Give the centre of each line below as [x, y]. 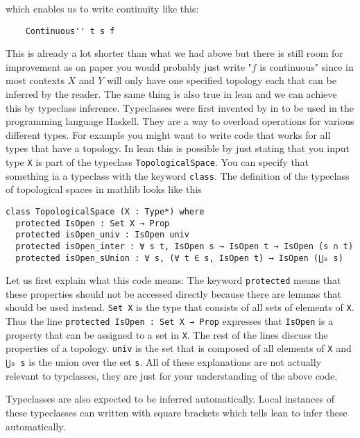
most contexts [35, 80]
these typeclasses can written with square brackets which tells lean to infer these [177, 412]
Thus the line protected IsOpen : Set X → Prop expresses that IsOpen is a [170, 321]
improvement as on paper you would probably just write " [129, 66]
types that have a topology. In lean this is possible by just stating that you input [178, 148]
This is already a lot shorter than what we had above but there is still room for [174, 53]
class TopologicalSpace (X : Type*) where [105, 211]
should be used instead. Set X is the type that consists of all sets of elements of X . [180, 307]
